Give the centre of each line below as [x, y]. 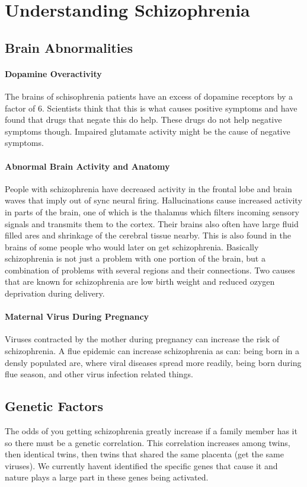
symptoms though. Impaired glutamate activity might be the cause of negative [148, 131]
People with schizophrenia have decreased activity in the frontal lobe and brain [148, 188]
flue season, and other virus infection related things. [99, 374]
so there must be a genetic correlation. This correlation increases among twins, [148, 442]
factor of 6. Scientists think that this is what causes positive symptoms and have [151, 108]
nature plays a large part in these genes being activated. [107, 477]
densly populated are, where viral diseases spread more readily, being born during [153, 362]
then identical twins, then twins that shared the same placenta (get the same [144, 454]
